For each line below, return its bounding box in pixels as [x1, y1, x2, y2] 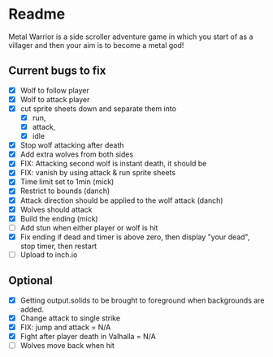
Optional [8, 273, 53, 288]
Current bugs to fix [8, 64, 106, 78]
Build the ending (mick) [19, 213, 99, 223]
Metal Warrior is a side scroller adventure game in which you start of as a [8, 32, 253, 41]
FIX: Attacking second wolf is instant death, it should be [19, 159, 207, 169]
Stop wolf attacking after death [19, 140, 124, 150]
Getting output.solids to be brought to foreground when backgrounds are [19, 295, 265, 305]
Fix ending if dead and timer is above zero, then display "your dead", [19, 232, 250, 242]
